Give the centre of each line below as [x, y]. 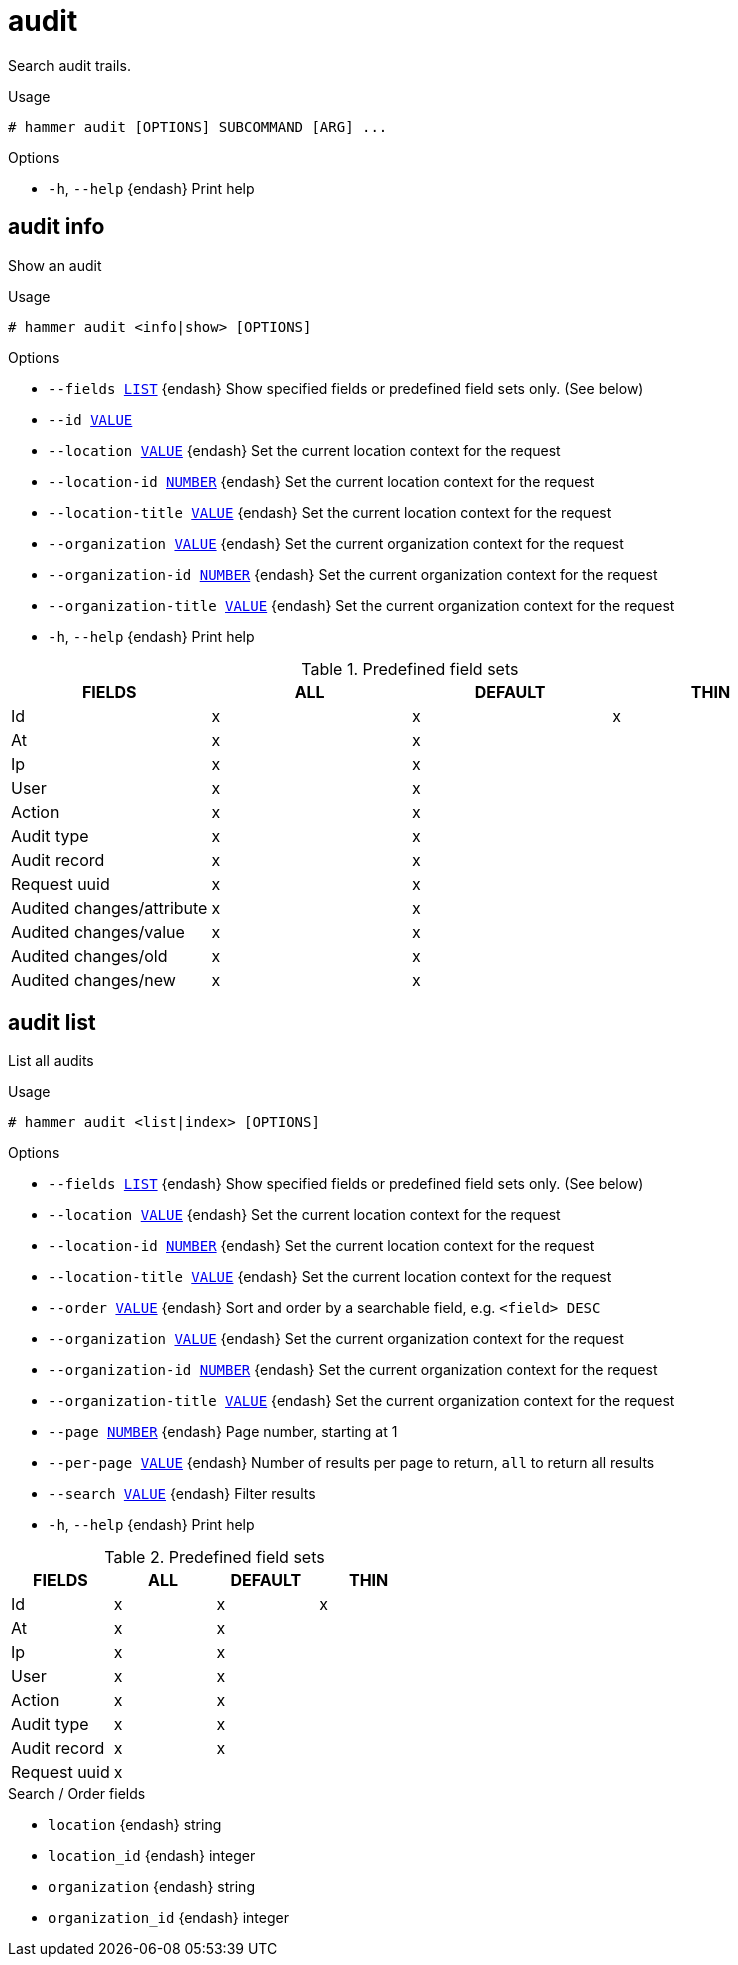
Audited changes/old [89, 955]
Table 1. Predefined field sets [410, 668]
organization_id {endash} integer [168, 1918]
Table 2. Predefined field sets [214, 1557]
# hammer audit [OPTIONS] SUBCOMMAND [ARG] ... [198, 126]
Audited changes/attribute [109, 907]
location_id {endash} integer [152, 1856]
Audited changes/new [93, 979]
